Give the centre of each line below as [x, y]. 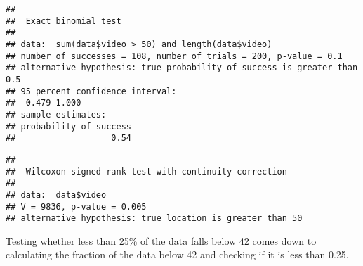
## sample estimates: [56, 114]
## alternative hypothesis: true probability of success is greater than [182, 68]
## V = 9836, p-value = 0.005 [76, 207]
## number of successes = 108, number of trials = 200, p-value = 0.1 [174, 56]
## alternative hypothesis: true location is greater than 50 [154, 218]
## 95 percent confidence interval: [91, 91]
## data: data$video [56, 195]
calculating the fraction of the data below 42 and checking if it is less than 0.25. [177, 254]
